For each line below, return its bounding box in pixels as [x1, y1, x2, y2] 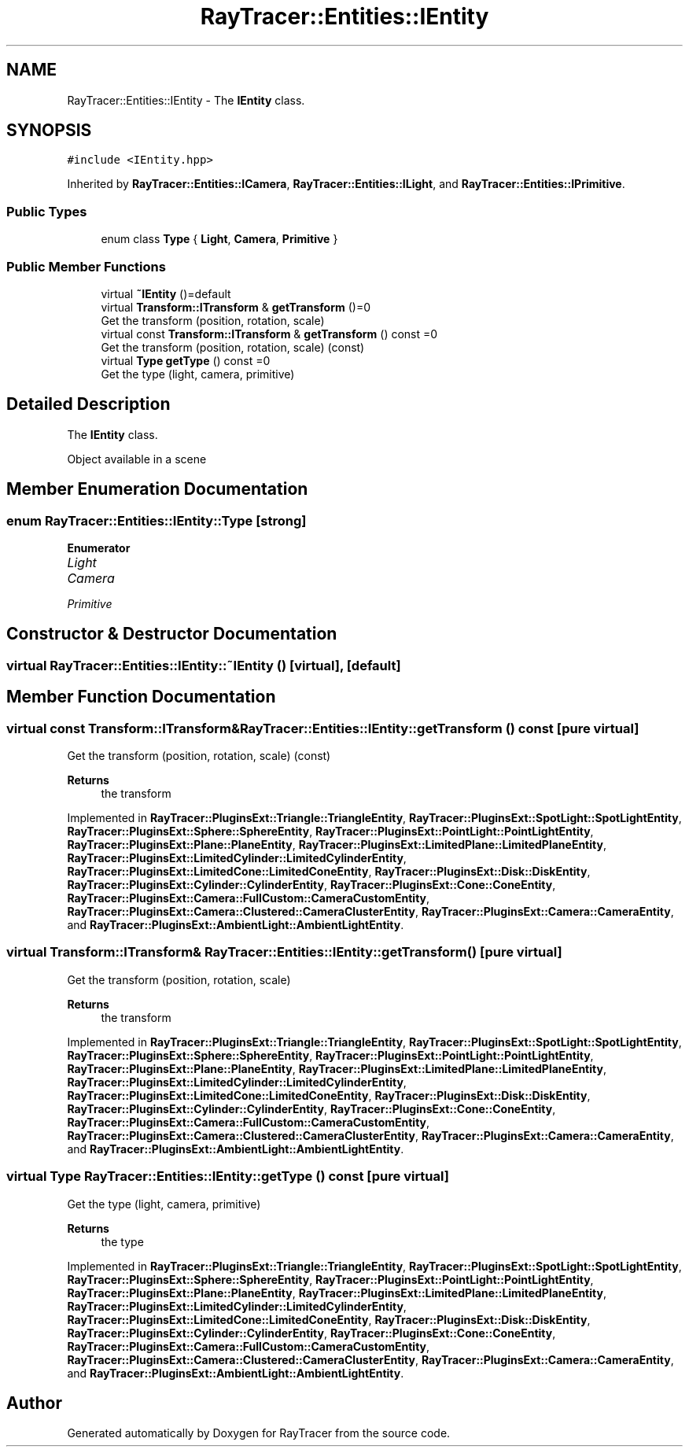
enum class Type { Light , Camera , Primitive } [101, 232, 338, 246]
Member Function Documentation [6, 687, 276, 707]
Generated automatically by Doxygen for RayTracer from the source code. [67, 1426, 451, 1440]
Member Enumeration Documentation [6, 479, 308, 500]
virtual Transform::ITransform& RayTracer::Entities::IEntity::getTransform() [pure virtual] [6, 944, 562, 961]
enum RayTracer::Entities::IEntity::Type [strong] [6, 512, 307, 529]
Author [6, 1392, 62, 1413]
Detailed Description [6, 394, 171, 415]
